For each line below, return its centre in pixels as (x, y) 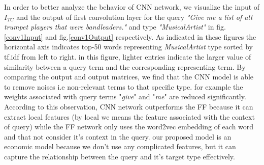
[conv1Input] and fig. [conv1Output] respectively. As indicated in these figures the (130, 36)
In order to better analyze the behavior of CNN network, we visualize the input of (132, 7)
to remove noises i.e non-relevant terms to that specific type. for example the (124, 86)
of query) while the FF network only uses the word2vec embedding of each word (129, 127)
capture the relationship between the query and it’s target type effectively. (120, 156)
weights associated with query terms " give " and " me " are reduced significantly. (125, 97)
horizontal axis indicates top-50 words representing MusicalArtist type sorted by (129, 47)
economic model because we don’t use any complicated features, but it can (120, 146)
